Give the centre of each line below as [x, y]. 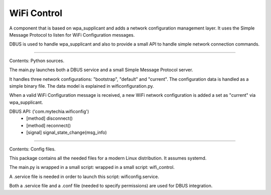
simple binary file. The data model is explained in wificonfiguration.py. [82, 86]
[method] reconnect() [49, 125]
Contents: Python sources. [37, 61]
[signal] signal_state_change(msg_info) [67, 132]
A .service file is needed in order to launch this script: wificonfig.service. [84, 176]
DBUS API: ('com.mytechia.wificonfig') [49, 112]
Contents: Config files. [33, 149]
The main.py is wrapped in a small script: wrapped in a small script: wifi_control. [92, 167]
